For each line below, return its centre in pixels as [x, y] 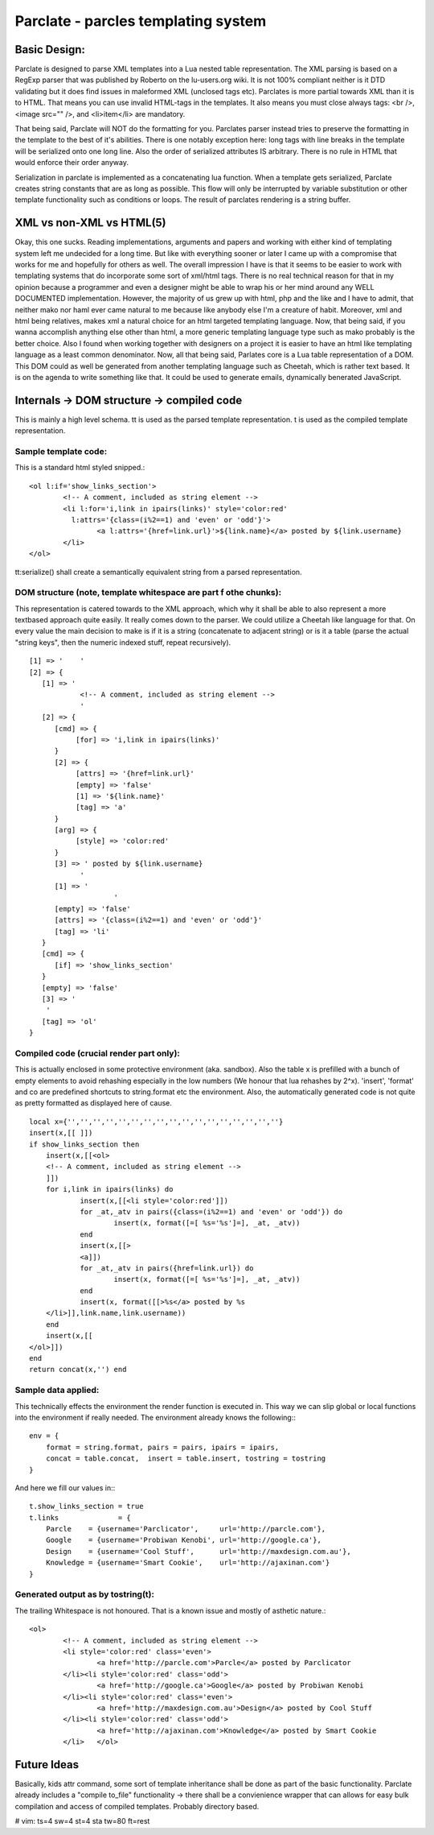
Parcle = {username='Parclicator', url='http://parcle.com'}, [186, 1529]
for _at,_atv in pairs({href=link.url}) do [167, 1268]
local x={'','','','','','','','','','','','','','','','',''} [156, 1122]
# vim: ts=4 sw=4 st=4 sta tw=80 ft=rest [82, 1821]
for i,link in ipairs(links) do [109, 1189]
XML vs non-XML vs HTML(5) [90, 223]
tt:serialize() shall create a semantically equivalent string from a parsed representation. [158, 572]
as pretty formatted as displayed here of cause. [94, 1103]
